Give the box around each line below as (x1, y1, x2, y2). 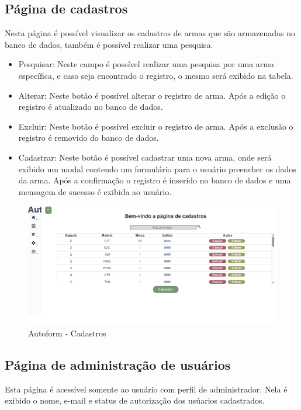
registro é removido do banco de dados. (18, 131, 159, 144)
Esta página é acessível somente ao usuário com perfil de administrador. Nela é (5, 383, 288, 395)
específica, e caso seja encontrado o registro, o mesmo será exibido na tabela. (18, 69, 293, 81)
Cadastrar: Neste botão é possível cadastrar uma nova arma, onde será (18, 151, 272, 163)
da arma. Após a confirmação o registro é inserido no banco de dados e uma (18, 174, 291, 186)
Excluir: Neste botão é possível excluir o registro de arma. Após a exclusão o (18, 120, 293, 132)
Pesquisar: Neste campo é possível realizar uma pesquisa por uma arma (18, 58, 275, 70)
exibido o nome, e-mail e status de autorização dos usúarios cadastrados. (5, 394, 265, 406)
